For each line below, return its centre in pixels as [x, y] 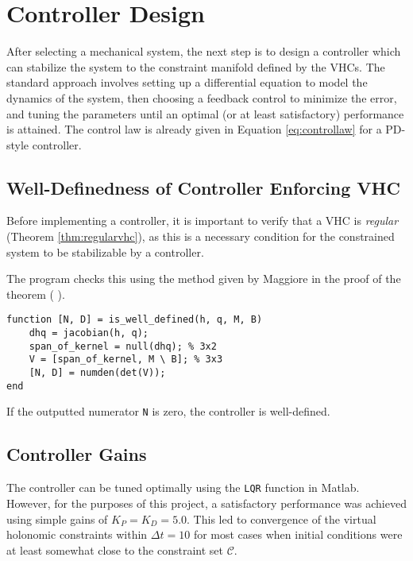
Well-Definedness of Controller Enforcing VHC [203, 187]
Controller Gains [77, 454]
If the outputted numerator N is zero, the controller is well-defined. [168, 411]
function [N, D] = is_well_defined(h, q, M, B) [135, 320]
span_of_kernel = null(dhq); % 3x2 [123, 346]
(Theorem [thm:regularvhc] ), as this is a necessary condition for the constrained [201, 236]
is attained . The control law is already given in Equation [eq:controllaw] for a [194, 129]
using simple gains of [57, 518]
